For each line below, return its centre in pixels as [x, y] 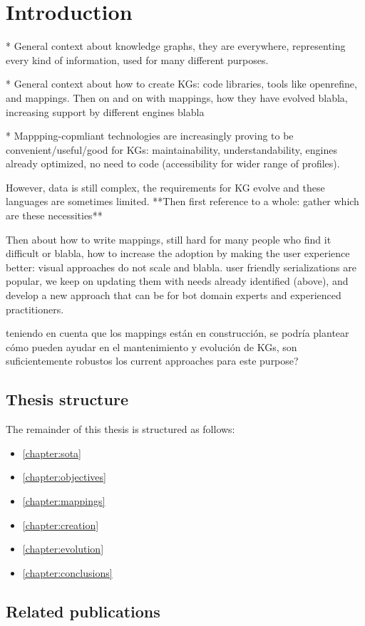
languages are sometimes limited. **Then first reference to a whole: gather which [182, 201]
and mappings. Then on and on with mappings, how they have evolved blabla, [177, 97]
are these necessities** [54, 215]
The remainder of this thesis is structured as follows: [120, 429]
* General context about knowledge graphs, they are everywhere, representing [176, 46]
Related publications [83, 611]
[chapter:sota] [52, 453]
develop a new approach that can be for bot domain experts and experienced [174, 295]
